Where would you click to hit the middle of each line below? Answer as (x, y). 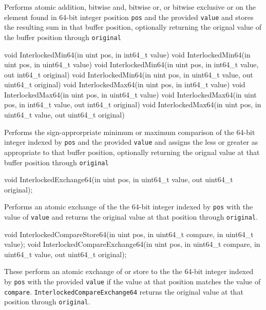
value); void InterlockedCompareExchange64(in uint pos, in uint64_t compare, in (132, 244)
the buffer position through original (63, 37)
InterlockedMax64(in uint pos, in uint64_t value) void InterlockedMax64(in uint (130, 94)
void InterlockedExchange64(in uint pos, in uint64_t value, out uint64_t (119, 179)
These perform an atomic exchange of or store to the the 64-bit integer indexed (129, 271)
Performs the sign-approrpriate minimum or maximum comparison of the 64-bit (130, 132)
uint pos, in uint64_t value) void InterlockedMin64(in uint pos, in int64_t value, (131, 64)
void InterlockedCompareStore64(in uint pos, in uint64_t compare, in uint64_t (129, 234)
